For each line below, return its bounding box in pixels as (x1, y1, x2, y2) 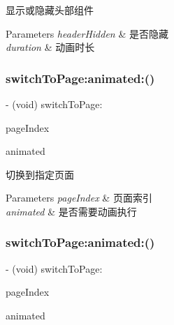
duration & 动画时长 (6, 40, 95, 54)
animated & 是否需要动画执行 (6, 204, 137, 218)
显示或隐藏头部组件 (6, 3, 94, 17)
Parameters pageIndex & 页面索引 (6, 190, 152, 205)
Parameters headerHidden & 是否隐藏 (6, 26, 168, 40)
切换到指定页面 (6, 167, 74, 181)
